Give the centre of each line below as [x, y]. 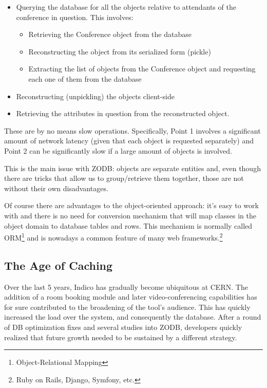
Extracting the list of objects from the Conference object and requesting [142, 69]
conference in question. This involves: [75, 17]
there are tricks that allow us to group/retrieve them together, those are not [124, 178]
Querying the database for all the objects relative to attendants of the [126, 7]
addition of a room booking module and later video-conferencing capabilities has [131, 297]
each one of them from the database [85, 78]
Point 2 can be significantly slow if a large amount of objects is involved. [118, 150]
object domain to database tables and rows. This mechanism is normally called [128, 225]
